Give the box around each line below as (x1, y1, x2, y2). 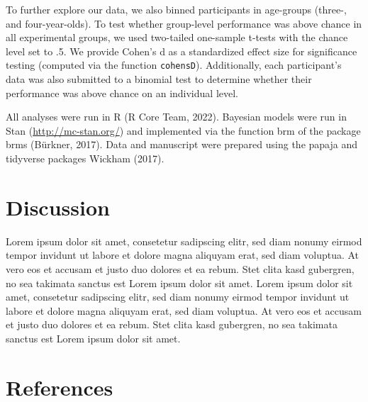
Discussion (6, 192, 110, 221)
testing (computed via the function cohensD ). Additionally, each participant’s (6, 57, 342, 72)
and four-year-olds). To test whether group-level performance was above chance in (6, 16, 362, 30)
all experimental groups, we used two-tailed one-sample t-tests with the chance (6, 30, 348, 45)
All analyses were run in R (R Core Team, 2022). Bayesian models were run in (6, 109, 347, 124)
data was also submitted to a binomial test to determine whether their (6, 72, 312, 86)
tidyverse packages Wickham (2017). (6, 151, 165, 165)
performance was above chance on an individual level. (6, 85, 238, 100)
